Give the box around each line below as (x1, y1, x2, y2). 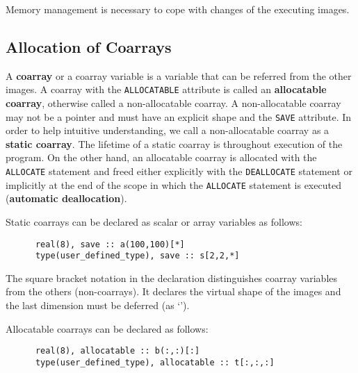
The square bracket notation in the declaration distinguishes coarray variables (6, 270, 338, 285)
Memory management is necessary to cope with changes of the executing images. (6, 2, 350, 16)
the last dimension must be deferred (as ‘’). (6, 298, 190, 313)
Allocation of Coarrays (6, 35, 172, 57)
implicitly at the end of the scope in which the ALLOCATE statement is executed (6, 177, 341, 192)
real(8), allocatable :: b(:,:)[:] (35, 346, 200, 356)
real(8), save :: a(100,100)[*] (35, 239, 185, 249)
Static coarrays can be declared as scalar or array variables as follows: (6, 214, 302, 229)
